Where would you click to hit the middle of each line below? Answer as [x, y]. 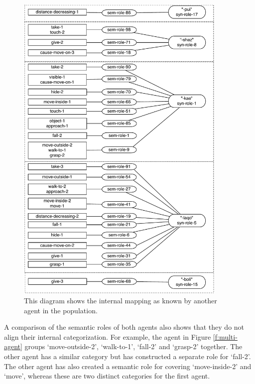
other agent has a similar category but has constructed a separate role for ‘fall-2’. [127, 356]
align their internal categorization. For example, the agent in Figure [108, 336]
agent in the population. [61, 310]
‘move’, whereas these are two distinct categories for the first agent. [107, 376]
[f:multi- [225, 336]
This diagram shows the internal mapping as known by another [121, 301]
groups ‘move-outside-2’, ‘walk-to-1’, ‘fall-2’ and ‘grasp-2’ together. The [133, 346]
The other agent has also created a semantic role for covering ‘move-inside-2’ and [128, 366]
